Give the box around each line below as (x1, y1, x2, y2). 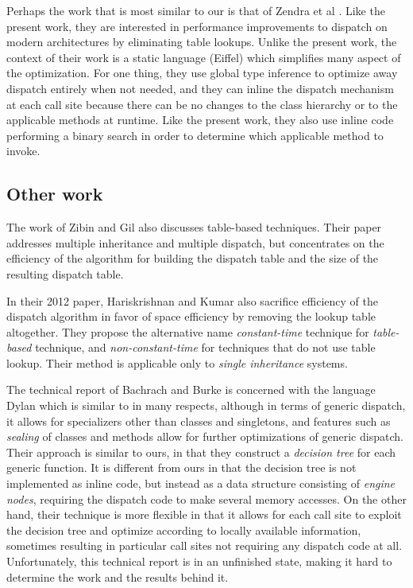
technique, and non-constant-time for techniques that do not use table (35, 339, 376, 356)
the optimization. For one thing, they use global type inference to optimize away (6, 64, 398, 81)
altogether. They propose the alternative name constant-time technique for (6, 323, 369, 340)
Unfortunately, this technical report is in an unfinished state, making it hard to (6, 553, 392, 570)
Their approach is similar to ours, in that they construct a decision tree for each (6, 443, 396, 460)
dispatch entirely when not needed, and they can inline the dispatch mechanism (6, 80, 394, 96)
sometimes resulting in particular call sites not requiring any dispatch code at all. (6, 537, 403, 554)
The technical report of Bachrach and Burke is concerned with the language (6, 381, 376, 398)
